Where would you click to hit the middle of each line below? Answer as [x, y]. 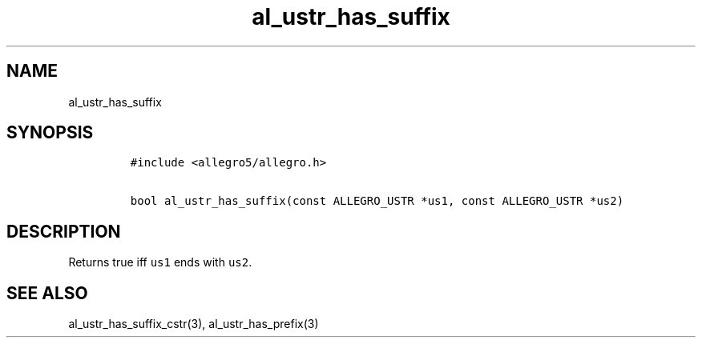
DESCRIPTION [64, 231]
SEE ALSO [47, 293]
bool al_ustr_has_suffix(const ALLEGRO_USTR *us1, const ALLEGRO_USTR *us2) [377, 201]
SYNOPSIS [50, 133]
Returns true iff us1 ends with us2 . [160, 262]
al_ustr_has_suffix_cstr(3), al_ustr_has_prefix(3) [194, 324]
